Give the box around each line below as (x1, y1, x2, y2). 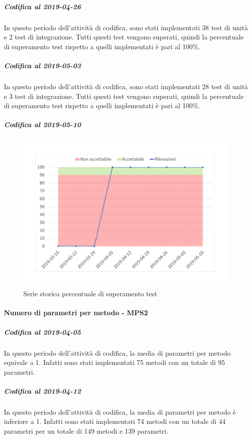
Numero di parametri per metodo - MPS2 (4, 307, 148, 318)
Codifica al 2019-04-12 (4, 385, 81, 396)
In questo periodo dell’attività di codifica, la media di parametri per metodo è (4, 406, 236, 417)
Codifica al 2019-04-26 (4, 1, 81, 11)
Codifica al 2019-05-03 (4, 60, 81, 70)
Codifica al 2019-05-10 (4, 119, 81, 130)
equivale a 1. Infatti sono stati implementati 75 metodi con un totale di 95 (4, 357, 225, 367)
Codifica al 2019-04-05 (4, 326, 81, 337)
